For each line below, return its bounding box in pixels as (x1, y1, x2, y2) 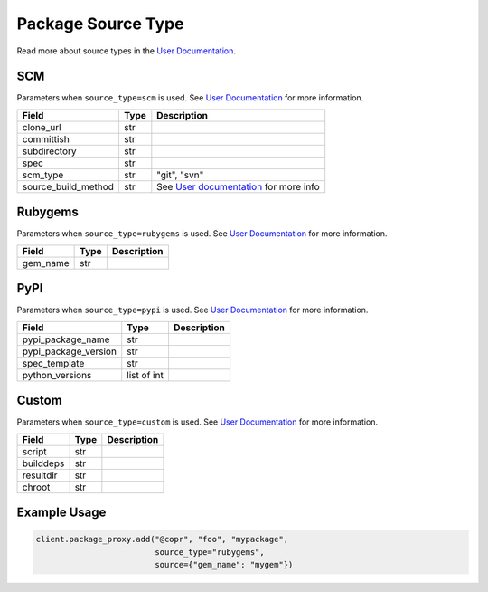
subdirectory (22, 145, 77, 158)
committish (22, 132, 70, 145)
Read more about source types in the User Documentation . (16, 45, 237, 56)
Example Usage (16, 504, 107, 520)
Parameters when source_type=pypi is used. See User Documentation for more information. (16, 304, 369, 316)
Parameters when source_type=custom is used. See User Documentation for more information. (16, 416, 379, 427)
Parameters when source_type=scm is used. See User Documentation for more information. (16, 92, 364, 103)
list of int (127, 368, 164, 381)
